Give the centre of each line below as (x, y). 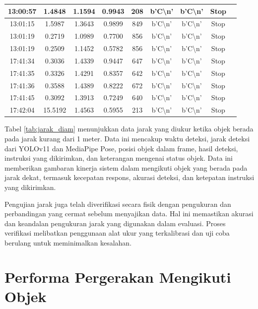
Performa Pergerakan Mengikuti (118, 277)
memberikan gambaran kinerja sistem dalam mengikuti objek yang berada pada (126, 167)
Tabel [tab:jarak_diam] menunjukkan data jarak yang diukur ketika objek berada (129, 129)
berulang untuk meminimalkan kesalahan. (68, 242)
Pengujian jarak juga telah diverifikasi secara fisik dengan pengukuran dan (118, 204)
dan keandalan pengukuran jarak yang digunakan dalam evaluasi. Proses (115, 223)
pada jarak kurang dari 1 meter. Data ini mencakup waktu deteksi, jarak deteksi (127, 138)
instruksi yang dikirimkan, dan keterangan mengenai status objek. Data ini (119, 158)
